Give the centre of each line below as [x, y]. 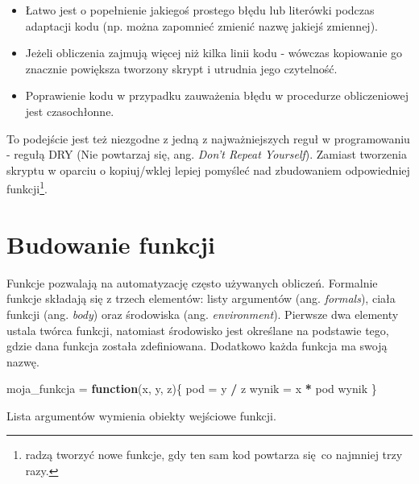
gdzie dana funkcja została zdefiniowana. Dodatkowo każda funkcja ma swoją [197, 346]
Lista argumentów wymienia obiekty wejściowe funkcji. [141, 415]
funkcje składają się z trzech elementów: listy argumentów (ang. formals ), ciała [201, 298]
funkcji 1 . [27, 187]
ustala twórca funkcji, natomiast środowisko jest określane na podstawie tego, [198, 330]
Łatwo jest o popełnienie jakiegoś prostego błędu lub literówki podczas [200, 10]
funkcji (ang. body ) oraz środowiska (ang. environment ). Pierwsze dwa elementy [203, 314]
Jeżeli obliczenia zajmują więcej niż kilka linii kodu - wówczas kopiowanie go [214, 53]
